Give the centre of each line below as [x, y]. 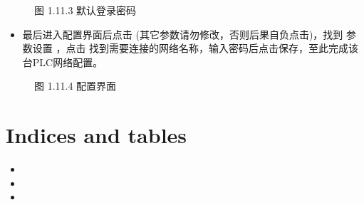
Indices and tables [97, 135]
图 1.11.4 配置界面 [76, 86]
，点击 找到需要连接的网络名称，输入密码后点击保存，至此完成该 [207, 48]
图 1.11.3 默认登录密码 [85, 10]
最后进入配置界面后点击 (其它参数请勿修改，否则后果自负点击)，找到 [183, 34]
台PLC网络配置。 [63, 62]
